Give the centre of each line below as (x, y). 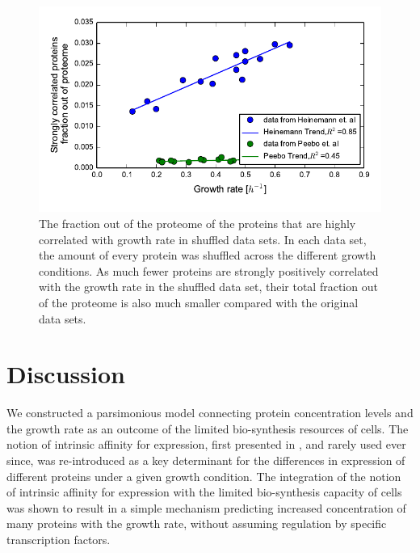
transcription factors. (59, 540)
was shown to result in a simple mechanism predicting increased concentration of (206, 507)
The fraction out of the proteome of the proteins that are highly (197, 223)
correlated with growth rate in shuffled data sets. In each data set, (203, 239)
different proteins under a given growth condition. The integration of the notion (204, 476)
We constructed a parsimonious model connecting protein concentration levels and (210, 413)
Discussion (66, 374)
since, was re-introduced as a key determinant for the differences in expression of (206, 460)
